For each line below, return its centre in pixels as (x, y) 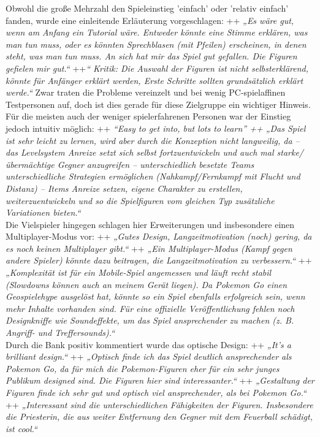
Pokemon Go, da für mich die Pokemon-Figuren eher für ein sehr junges (143, 368)
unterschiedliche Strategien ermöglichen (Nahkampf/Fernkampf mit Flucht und (153, 176)
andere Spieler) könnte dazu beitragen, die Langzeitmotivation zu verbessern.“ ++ (159, 260)
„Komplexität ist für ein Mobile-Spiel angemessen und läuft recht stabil (139, 272)
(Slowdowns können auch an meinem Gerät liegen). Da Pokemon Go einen (147, 284)
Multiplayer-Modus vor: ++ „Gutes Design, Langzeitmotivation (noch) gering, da (159, 236)
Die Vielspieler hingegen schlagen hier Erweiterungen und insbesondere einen (150, 224)
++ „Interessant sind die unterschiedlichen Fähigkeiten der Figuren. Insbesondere (159, 404)
